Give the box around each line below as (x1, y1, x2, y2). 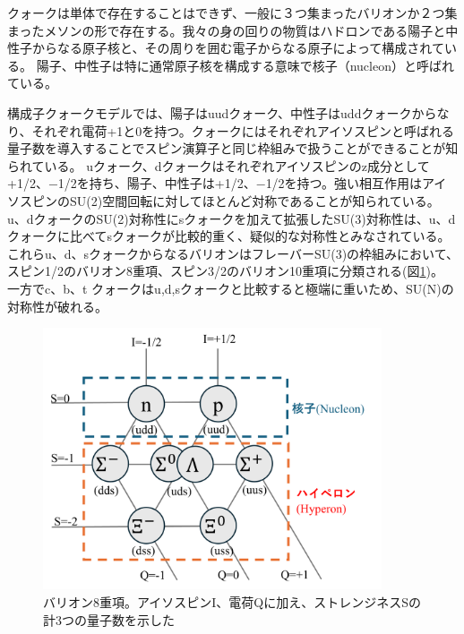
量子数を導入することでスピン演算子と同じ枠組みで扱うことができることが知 (7, 139, 459, 158)
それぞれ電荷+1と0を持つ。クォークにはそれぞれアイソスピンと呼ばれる (31, 121, 455, 140)
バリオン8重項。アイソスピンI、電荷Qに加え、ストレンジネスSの (43, 592, 422, 611)
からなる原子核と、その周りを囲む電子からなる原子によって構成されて (31, 39, 444, 57)
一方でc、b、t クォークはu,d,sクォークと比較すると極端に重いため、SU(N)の (7, 278, 454, 297)
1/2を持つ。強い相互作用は (265, 174, 423, 193)
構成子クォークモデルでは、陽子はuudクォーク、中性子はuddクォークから (7, 103, 437, 122)
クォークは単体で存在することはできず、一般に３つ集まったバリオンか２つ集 (7, 4, 458, 21)
